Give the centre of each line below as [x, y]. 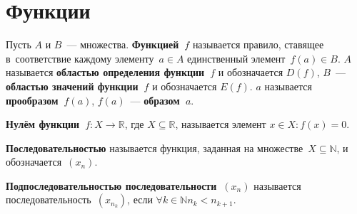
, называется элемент [221, 124]
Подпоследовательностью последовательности [111, 185]
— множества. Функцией [123, 44]
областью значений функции [72, 86]
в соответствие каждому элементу [80, 58]
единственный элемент [236, 58]
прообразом [32, 100]
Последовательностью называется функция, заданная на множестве [155, 148]
